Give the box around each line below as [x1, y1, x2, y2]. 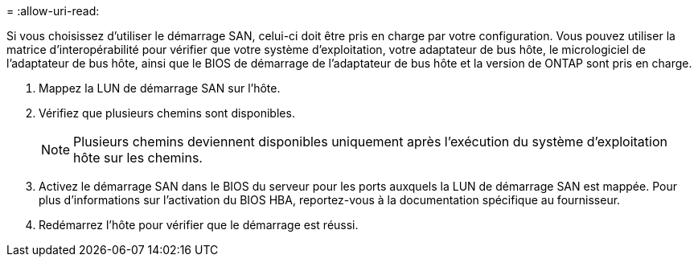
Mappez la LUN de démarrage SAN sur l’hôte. [39, 81, 281, 95]
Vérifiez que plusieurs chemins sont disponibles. [39, 106, 295, 120]
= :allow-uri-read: [6, 4, 100, 18]
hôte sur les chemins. [73, 150, 203, 166]
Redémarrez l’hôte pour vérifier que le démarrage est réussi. [39, 218, 359, 232]
